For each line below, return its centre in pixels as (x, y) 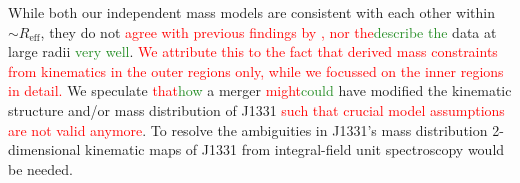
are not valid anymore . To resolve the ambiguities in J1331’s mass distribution (248, 129)
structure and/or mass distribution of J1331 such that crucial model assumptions (256, 109)
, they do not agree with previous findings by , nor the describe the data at (268, 31)
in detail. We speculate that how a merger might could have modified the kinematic (260, 90)
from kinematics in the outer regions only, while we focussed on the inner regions (256, 70)
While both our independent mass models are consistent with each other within (252, 12)
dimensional (44, 149)
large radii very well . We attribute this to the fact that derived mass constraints (253, 51)
